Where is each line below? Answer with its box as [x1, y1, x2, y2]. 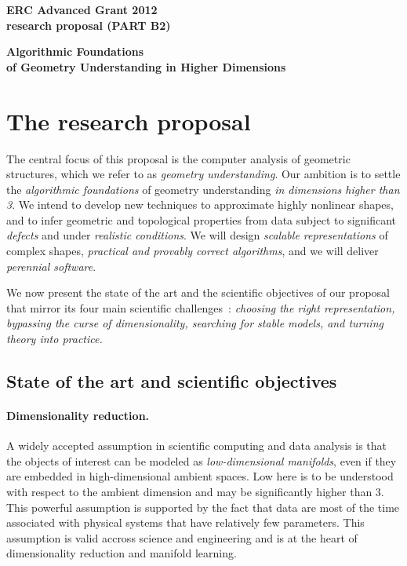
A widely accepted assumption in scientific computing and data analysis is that [6, 437, 387, 454]
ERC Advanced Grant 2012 [6, 2, 158, 17]
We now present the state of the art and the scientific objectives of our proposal [6, 284, 390, 301]
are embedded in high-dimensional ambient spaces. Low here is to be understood [6, 468, 394, 484]
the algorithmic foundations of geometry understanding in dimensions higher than [6, 181, 400, 197]
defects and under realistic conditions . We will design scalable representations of [6, 227, 388, 243]
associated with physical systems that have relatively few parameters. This [6, 514, 365, 531]
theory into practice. [6, 330, 103, 347]
